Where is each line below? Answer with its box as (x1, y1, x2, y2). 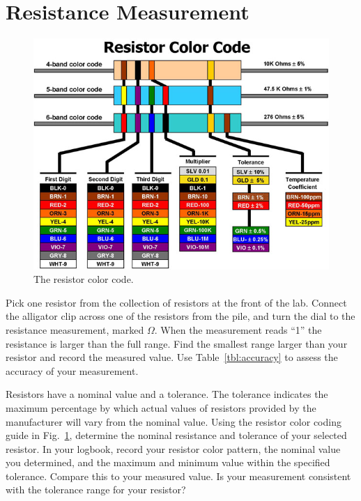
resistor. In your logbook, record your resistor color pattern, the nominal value (6, 441, 341, 456)
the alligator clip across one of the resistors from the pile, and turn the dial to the (6, 309, 355, 323)
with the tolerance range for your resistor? (6, 482, 186, 497)
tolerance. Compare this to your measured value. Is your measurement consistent (6, 468, 351, 483)
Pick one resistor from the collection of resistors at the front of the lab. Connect (6, 295, 347, 309)
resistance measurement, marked (6, 322, 144, 337)
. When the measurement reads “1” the (154, 322, 322, 337)
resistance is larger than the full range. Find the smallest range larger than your (6, 336, 348, 350)
